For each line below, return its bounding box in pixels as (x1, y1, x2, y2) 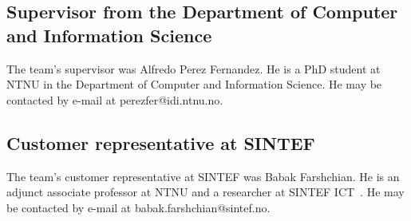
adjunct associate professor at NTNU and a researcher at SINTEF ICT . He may (6, 184, 405, 200)
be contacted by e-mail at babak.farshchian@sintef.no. (6, 199, 271, 215)
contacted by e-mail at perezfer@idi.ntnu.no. (6, 91, 223, 108)
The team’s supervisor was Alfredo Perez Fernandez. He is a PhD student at (6, 60, 381, 77)
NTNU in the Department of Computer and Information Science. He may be (6, 76, 382, 93)
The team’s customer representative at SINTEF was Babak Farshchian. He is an (6, 168, 400, 184)
